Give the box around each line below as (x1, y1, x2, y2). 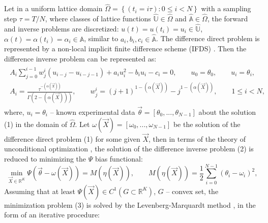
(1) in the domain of (4, 118, 68, 129)
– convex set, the (166, 185, 219, 196)
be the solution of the (173, 118, 241, 129)
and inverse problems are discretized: (4, 23, 119, 34)
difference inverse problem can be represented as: (4, 53, 157, 63)
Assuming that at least (4, 185, 75, 196)
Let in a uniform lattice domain (4, 3, 103, 14)
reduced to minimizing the (4, 153, 86, 164)
